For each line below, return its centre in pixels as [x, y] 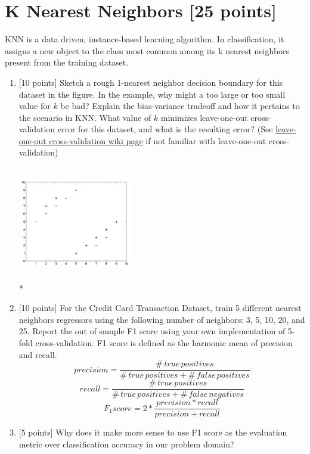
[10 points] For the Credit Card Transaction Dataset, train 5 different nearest [160, 308]
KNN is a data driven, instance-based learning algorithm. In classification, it [145, 39]
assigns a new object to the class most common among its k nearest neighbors [147, 50]
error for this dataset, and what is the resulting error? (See [165, 129]
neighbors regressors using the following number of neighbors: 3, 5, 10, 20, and [162, 319]
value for [35, 106]
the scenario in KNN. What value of [85, 117]
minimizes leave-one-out [204, 117]
